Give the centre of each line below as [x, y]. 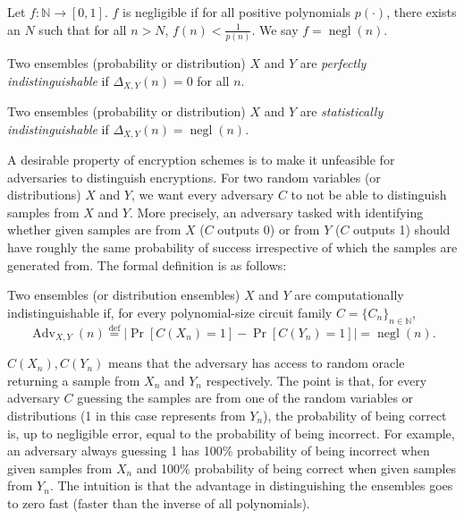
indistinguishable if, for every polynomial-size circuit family [170, 312]
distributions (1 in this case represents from [127, 415]
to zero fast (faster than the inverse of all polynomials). [159, 502]
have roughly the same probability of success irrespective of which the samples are [232, 247]
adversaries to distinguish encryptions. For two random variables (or [194, 177]
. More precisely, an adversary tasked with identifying [276, 212]
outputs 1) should [402, 230]
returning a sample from [74, 380]
